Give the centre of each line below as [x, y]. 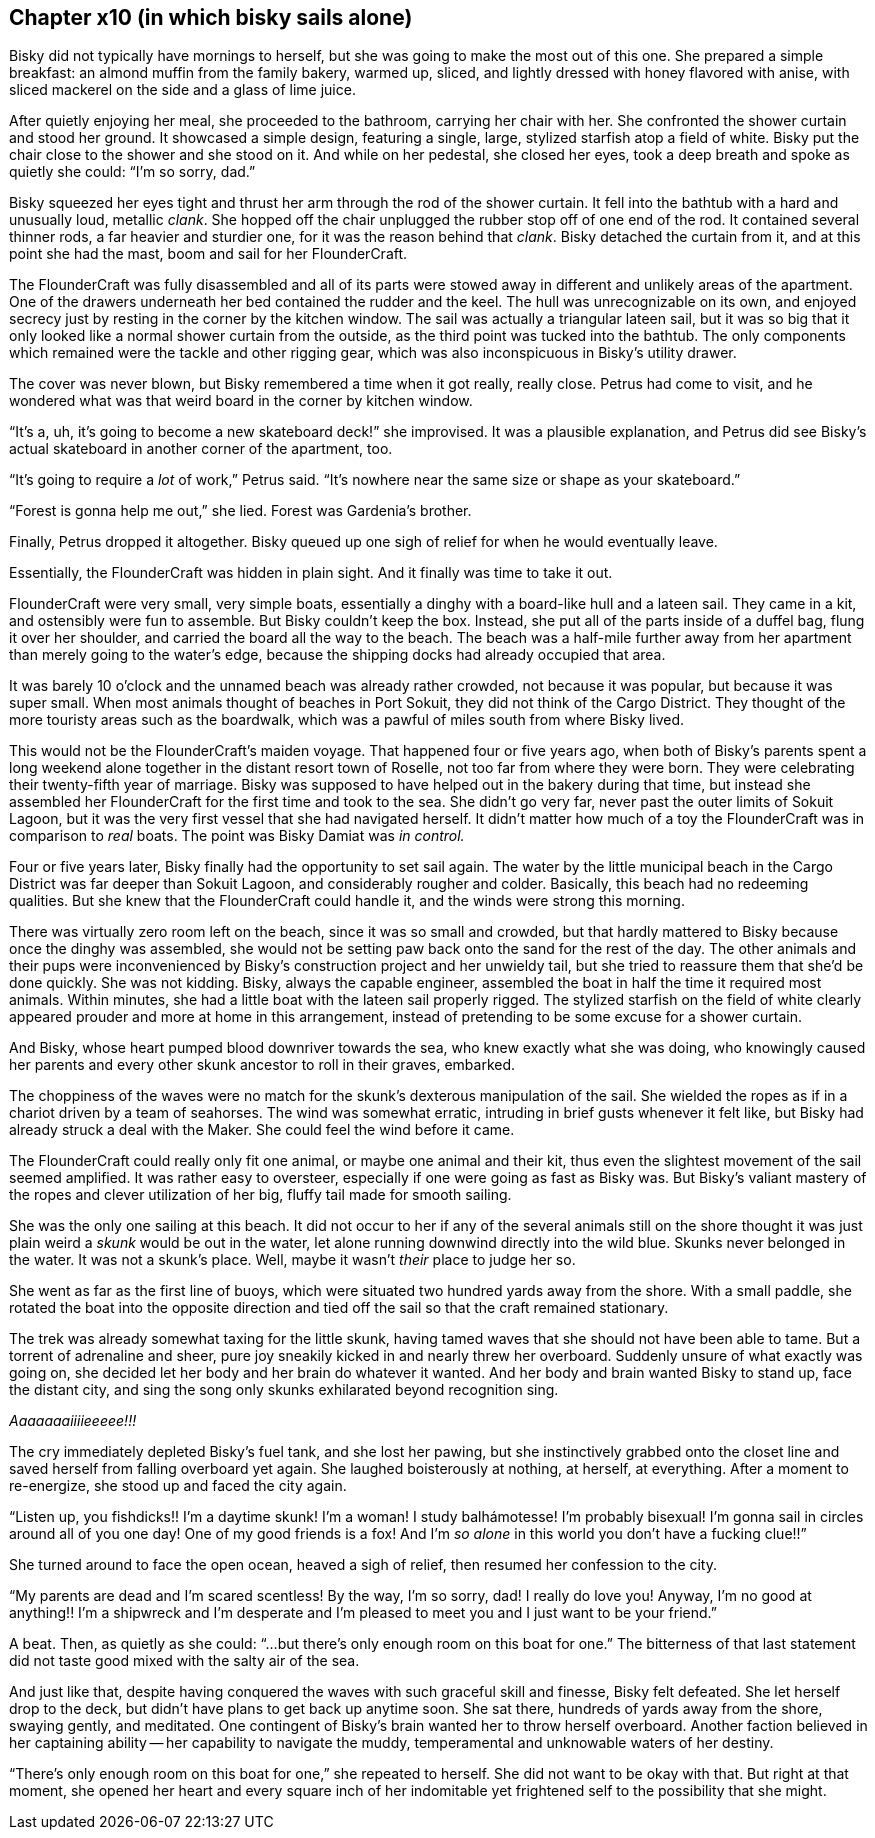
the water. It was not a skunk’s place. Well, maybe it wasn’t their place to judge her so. [292, 1260]
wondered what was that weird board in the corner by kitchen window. [241, 401]
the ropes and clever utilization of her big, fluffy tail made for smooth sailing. [260, 1195]
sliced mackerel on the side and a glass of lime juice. [182, 90]
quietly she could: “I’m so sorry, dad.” [132, 172]
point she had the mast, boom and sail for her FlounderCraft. [208, 254]
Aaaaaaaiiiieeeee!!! [73, 1421]
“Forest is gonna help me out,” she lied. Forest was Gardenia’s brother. [240, 511]
